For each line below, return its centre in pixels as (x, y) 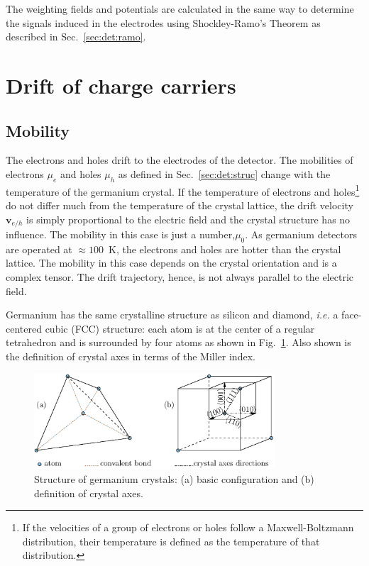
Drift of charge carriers (121, 85)
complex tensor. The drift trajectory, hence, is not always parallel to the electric (180, 277)
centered (24, 328)
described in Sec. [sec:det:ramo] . (76, 37)
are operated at (39, 249)
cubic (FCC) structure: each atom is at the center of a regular (180, 328)
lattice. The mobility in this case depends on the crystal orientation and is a (171, 263)
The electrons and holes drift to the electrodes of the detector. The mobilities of (180, 160)
